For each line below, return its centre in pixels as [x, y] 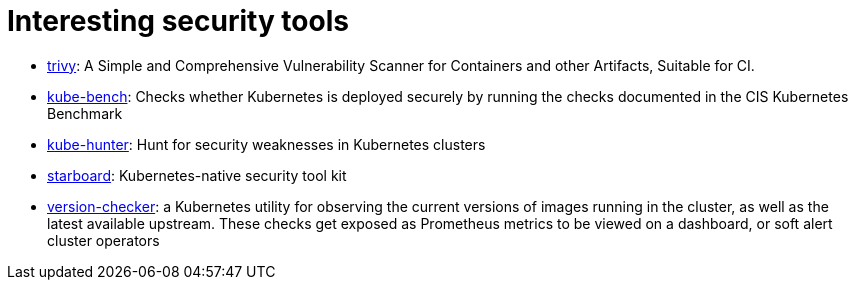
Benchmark [85, 113]
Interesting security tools [178, 21]
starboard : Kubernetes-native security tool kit [197, 175]
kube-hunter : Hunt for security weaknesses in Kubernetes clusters [266, 144]
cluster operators [103, 240]
